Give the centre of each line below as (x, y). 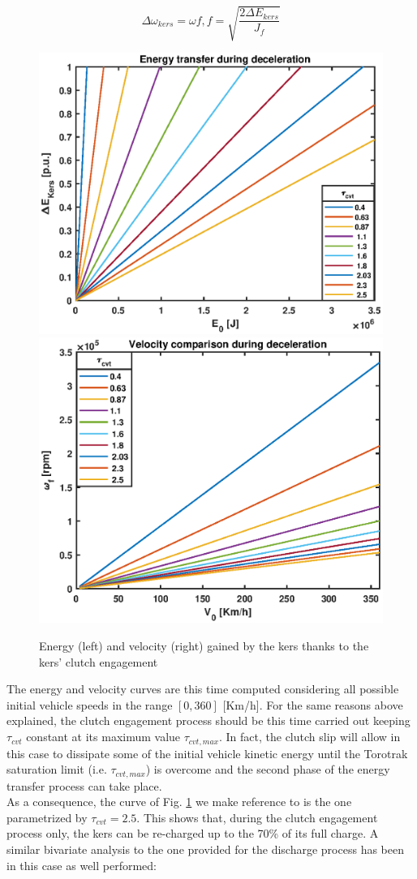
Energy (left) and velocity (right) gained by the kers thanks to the (204, 646)
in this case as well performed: (82, 865)
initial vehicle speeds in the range (90, 704)
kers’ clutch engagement (99, 661)
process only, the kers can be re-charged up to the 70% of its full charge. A (193, 833)
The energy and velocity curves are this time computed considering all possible (203, 689)
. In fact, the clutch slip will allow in (310, 737)
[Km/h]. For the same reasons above (313, 704)
